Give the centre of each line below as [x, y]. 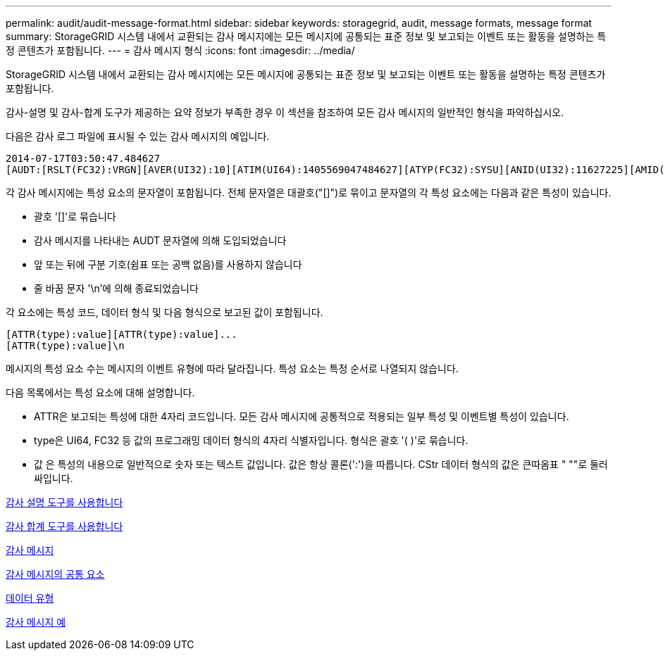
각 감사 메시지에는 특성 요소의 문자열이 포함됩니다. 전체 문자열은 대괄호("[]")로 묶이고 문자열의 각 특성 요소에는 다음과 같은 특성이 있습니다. [309, 193]
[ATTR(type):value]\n [65, 346]
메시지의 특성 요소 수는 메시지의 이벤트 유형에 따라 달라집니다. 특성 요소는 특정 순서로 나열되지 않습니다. [232, 368]
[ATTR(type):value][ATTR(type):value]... [122, 334]
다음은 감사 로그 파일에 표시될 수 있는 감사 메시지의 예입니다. [138, 136]
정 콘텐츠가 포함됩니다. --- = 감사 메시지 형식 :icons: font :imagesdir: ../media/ [180, 50]
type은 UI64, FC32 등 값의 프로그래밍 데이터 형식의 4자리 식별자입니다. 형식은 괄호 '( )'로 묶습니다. [251, 440]
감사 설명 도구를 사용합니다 [64, 502]
